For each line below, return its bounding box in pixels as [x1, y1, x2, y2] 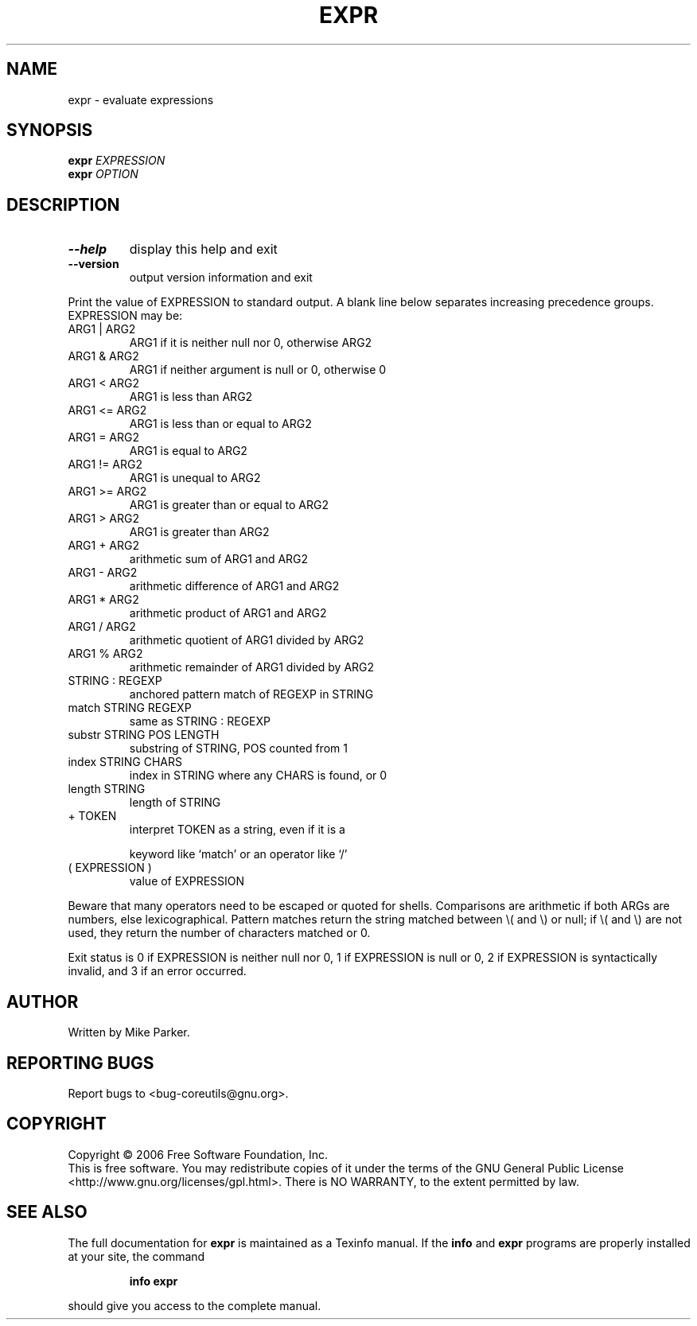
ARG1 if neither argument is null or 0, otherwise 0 [129, 363, 387, 377]
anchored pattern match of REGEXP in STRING [129, 687, 374, 702]
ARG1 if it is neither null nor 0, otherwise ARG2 [129, 336, 372, 350]
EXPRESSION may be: [68, 309, 183, 323]
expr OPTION [68, 167, 138, 181]
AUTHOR [6, 991, 79, 1012]
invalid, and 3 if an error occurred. [68, 964, 247, 978]
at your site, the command [68, 1249, 205, 1263]
